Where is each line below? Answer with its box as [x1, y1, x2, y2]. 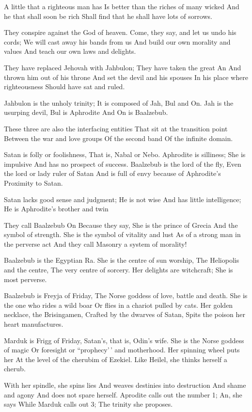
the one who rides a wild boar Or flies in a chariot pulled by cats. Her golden [4, 300, 233, 310]
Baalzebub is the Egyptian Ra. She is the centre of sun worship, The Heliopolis [4, 255, 239, 265]
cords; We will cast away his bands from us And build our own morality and [4, 36, 231, 47]
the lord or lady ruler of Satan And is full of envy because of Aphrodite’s [4, 168, 221, 178]
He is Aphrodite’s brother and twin [4, 204, 109, 214]
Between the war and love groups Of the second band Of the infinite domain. [4, 133, 233, 143]
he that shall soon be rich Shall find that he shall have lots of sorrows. [4, 11, 212, 21]
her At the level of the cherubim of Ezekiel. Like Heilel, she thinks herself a [4, 354, 227, 364]
